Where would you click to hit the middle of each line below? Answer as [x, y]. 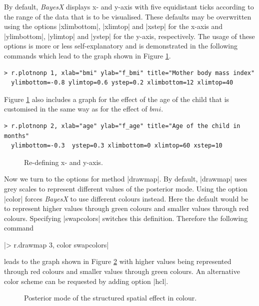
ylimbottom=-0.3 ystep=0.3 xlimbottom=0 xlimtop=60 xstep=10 [117, 146]
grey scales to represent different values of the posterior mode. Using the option [126, 188]
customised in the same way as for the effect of [76, 109]
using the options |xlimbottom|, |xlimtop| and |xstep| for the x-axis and [113, 26]
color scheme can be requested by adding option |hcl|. [86, 281]
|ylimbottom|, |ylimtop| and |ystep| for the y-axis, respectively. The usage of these [129, 36]
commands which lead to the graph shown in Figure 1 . [87, 55]
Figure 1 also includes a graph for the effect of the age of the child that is [117, 99]
